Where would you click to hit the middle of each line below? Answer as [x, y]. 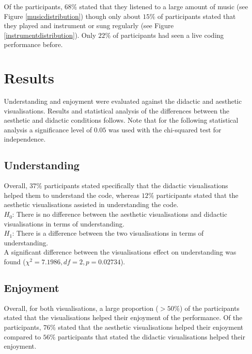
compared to [23, 336]
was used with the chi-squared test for [165, 129]
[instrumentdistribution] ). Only [50, 35]
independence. [25, 139]
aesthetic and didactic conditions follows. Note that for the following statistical [121, 120]
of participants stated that [197, 16]
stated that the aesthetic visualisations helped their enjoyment [151, 327]
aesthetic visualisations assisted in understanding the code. [91, 204]
